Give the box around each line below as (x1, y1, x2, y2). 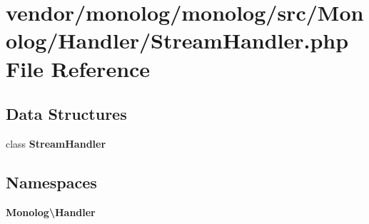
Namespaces (6, 170, 97, 193)
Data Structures (6, 103, 127, 125)
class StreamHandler (6, 136, 106, 151)
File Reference (6, 54, 151, 83)
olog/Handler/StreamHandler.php (6, 26, 349, 55)
